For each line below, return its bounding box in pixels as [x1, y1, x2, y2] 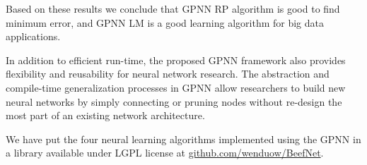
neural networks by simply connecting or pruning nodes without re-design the [6, 94, 342, 109]
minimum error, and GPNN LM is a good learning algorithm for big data [6, 15, 325, 30]
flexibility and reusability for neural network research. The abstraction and [6, 66, 330, 81]
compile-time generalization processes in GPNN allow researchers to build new [6, 80, 346, 94]
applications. [6, 29, 61, 44]
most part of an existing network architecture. [6, 108, 205, 123]
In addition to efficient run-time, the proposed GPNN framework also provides [6, 52, 346, 67]
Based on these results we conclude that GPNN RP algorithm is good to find [6, 1, 340, 16]
